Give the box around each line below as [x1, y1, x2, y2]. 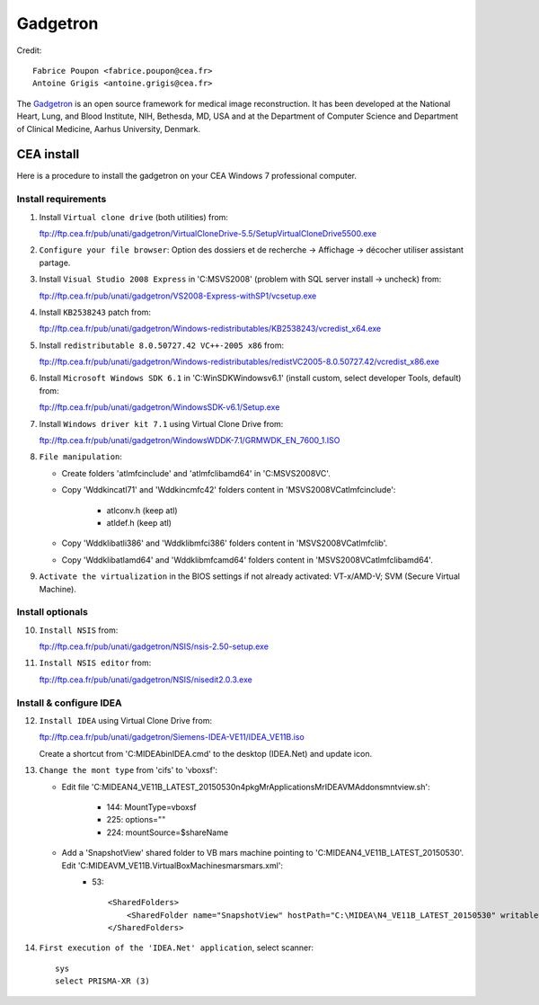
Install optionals [16, 606, 89, 618]
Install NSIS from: [39, 625, 119, 636]
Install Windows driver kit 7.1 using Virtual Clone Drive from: [39, 418, 284, 429]
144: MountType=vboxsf [106, 801, 197, 813]
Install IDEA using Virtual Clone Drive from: [39, 715, 213, 725]
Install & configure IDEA [16, 697, 122, 709]
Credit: [16, 45, 42, 56]
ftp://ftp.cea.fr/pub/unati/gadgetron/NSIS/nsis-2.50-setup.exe [39, 641, 269, 652]
